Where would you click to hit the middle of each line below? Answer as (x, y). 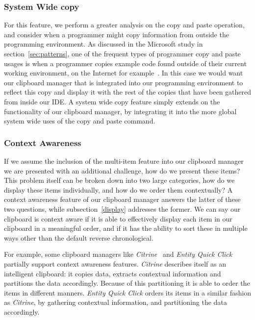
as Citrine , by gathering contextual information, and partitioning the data (115, 302)
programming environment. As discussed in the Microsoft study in (103, 44)
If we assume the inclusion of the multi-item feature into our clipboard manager (124, 160)
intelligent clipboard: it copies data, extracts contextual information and (113, 273)
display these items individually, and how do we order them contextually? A (118, 189)
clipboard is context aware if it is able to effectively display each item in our (118, 218)
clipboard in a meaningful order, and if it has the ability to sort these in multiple (126, 228)
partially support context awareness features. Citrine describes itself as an (115, 263)
